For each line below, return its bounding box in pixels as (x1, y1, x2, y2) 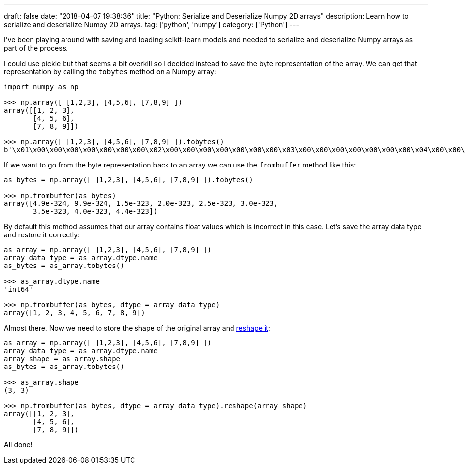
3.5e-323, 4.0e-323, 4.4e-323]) (33, 207, 158, 215)
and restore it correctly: (4, 231, 80, 239)
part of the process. (4, 44, 68, 52)
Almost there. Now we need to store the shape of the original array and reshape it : (4, 324, 270, 332)
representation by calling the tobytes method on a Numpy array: (4, 67, 216, 76)
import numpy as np (4, 83, 79, 91)
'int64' (4, 285, 33, 293)
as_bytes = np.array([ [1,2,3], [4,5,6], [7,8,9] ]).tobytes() (4, 176, 253, 184)
